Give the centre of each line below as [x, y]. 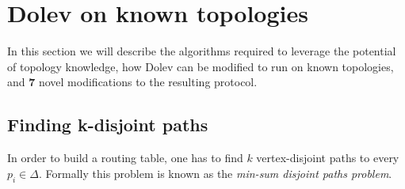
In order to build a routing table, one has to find [125, 158]
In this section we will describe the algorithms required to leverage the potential [202, 51]
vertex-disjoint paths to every [328, 158]
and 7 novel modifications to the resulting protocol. [132, 82]
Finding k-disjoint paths [108, 125]
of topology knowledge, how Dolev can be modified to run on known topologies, [201, 66]
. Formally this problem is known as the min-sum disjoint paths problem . [215, 173]
